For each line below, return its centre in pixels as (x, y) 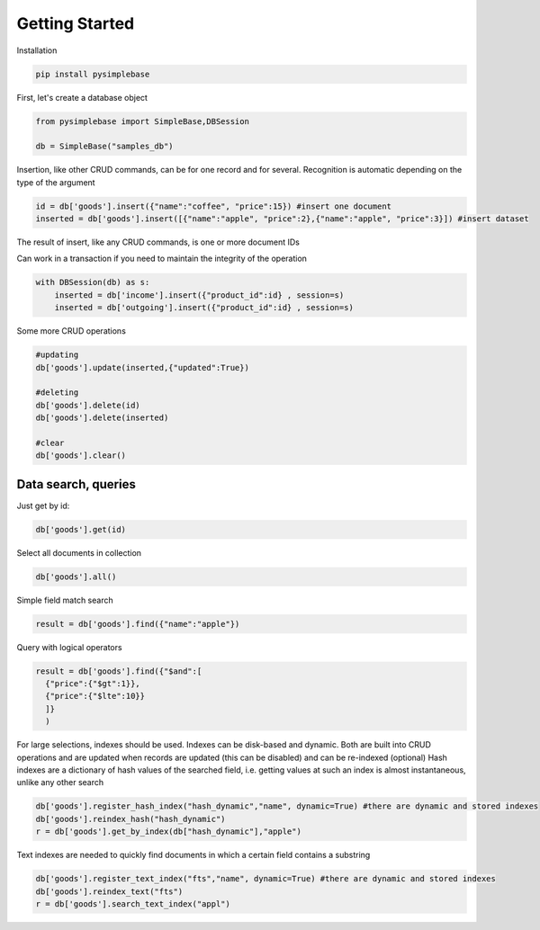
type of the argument (56, 182)
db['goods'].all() (76, 577)
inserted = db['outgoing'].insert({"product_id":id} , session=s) (204, 308)
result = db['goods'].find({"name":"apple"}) (138, 624)
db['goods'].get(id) (81, 529)
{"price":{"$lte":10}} (95, 696)
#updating (57, 355)
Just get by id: (43, 505)
